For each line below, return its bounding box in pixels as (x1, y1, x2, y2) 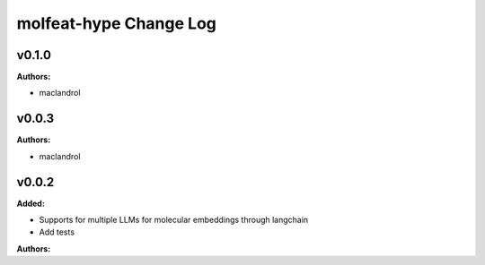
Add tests (39, 227, 75, 237)
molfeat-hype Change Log (16, 13, 217, 33)
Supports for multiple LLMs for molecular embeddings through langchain (39, 215, 309, 226)
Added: (16, 198, 45, 209)
